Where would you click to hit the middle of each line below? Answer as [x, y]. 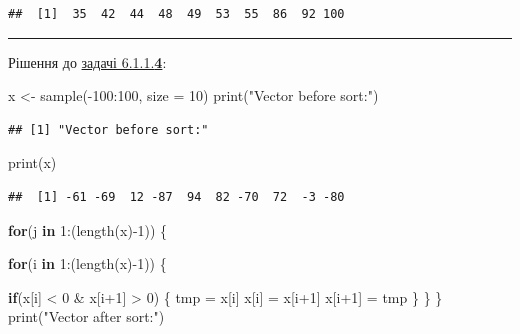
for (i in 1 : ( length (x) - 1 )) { [87, 263]
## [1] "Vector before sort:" [108, 129]
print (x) [32, 162]
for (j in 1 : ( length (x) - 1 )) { [88, 229]
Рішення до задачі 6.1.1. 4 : [87, 61]
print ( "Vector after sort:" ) [86, 316]
